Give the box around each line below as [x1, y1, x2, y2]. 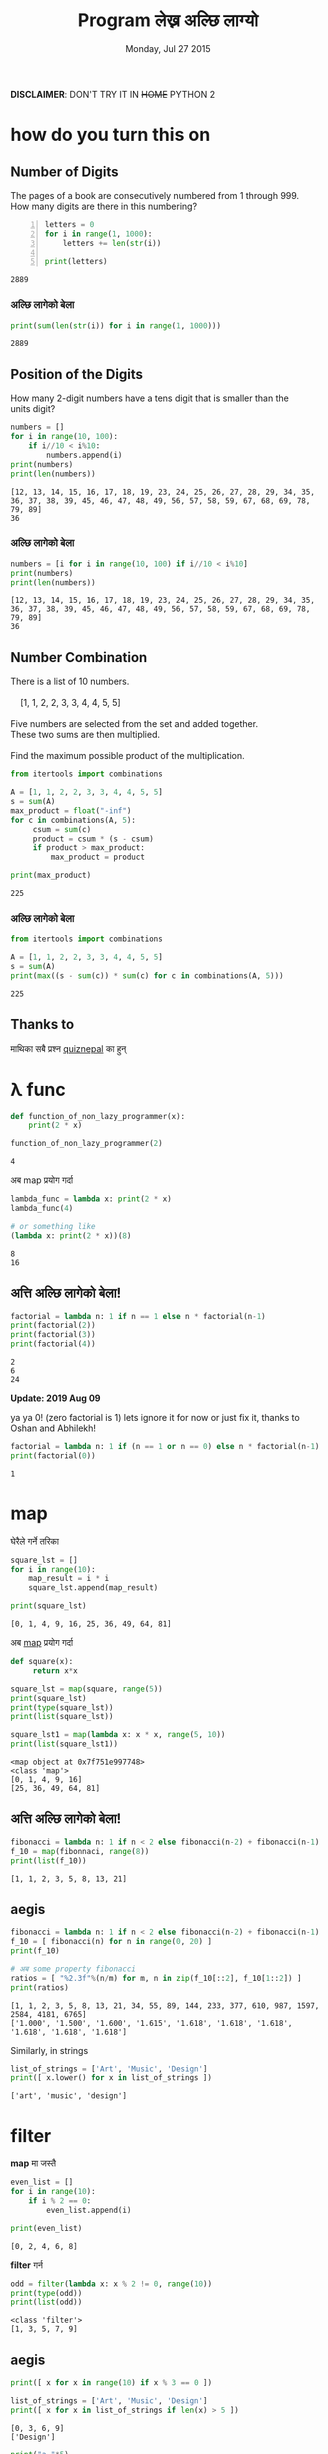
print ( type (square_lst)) [10, 1702, 114, 1713]
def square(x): [10, 1657, 74, 1667]
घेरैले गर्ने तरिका [10, 1535, 60, 1547]
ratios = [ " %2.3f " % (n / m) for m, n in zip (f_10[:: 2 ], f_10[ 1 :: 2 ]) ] [10, 1973, 302, 1983]
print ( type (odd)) [10, 2288, 83, 2298]
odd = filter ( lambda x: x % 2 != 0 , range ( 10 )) [10, 2279, 213, 2289]
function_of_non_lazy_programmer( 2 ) [10, 1139, 163, 1149]
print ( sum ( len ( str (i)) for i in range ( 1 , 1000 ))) [10, 320, 222, 331]
